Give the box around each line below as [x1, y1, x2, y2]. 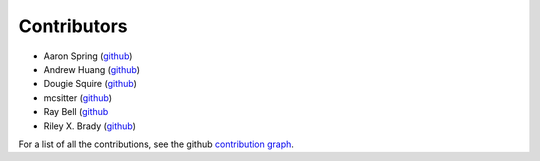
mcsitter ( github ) [43, 91, 113, 104]
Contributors [18, 15, 129, 37]
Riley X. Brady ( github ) [43, 120, 137, 132]
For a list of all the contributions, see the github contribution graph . [18, 138, 295, 150]
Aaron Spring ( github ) [43, 50, 133, 62]
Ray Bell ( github [43, 106, 109, 118]
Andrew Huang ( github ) [43, 63, 140, 75]
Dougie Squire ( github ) [43, 78, 137, 90]
